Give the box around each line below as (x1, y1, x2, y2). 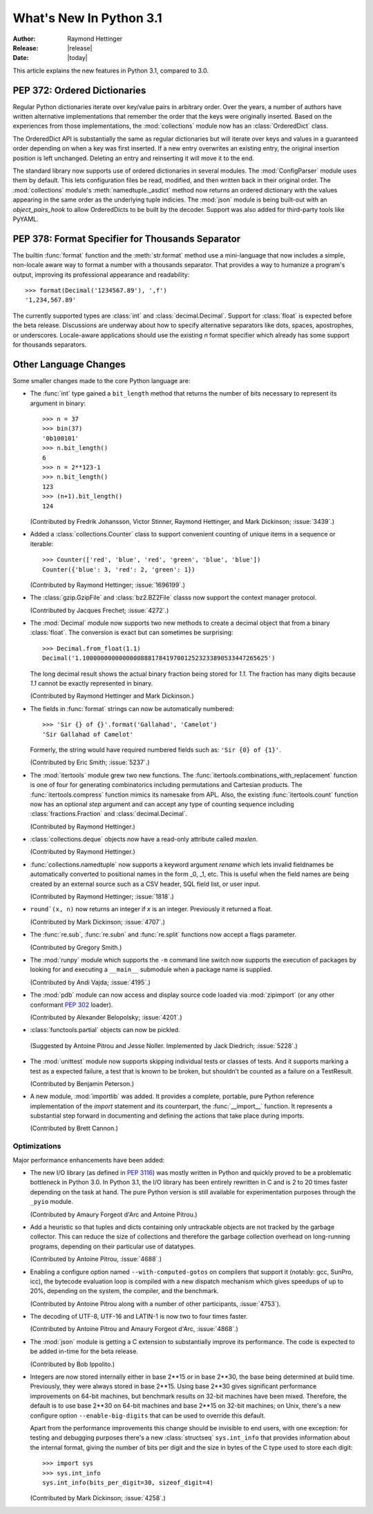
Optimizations (12, 1141, 61, 1151)
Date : (12, 54, 29, 62)
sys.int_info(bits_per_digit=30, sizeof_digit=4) (42, 1478, 214, 1486)
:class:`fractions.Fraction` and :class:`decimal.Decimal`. (30, 810, 188, 818)
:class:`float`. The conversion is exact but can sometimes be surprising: (30, 628, 233, 637)
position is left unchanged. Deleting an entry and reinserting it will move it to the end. (12, 154, 255, 162)
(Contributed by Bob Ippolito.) (30, 1360, 115, 1368)
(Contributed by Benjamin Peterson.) (30, 1079, 135, 1087)
